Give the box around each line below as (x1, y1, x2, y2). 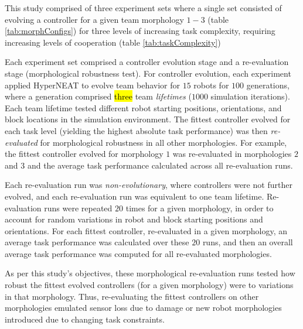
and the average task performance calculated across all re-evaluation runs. (27, 159, 293, 171)
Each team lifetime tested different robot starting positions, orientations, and (5, 101, 282, 114)
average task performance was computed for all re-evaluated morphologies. (5, 247, 272, 259)
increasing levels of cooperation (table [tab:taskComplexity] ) (5, 36, 221, 48)
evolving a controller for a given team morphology (5, 13, 184, 25)
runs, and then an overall (202, 236, 293, 248)
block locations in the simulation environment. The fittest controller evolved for (5, 113, 291, 125)
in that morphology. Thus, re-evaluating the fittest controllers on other (5, 290, 259, 302)
